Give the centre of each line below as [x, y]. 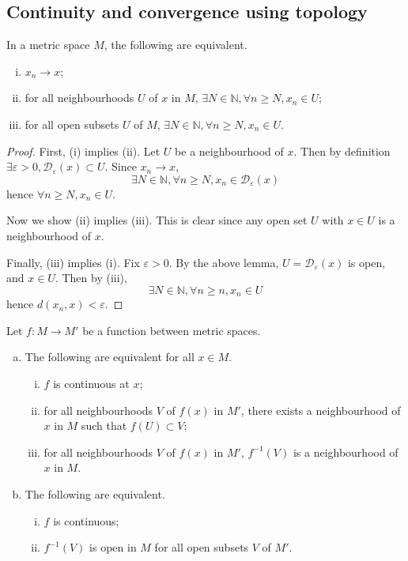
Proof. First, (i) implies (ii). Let [83, 151]
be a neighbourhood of [229, 151]
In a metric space [48, 45]
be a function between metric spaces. [172, 330]
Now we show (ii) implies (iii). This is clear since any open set [157, 220]
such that [104, 425]
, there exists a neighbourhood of [321, 410]
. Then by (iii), [91, 278]
